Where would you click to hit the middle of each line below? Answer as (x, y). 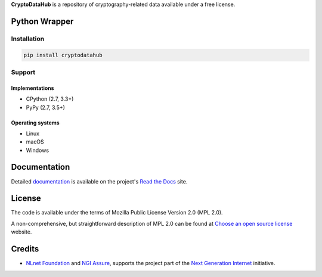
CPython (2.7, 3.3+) (50, 99)
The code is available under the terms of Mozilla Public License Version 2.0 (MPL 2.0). (117, 213)
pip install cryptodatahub (63, 55)
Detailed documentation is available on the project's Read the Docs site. (99, 181)
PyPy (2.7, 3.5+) (46, 107)
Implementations (32, 88)
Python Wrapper (42, 21)
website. (21, 232)
